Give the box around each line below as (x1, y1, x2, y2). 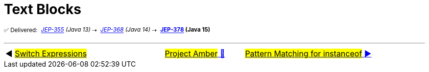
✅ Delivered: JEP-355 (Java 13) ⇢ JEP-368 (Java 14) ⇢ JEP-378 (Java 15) (4, 26, 211, 34)
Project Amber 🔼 (165, 49, 225, 59)
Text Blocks (4, 1, 81, 18)
